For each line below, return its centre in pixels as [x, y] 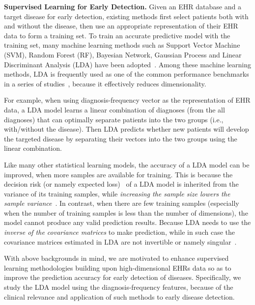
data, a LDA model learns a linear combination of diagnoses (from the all [114, 109]
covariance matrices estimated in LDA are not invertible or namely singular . [120, 241]
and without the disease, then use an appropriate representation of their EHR [121, 26]
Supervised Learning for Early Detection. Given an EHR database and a [123, 6]
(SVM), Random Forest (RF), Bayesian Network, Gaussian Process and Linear [123, 54]
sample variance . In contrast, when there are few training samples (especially [122, 203]
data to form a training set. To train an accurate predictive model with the [117, 35]
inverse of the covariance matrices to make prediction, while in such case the [119, 232]
